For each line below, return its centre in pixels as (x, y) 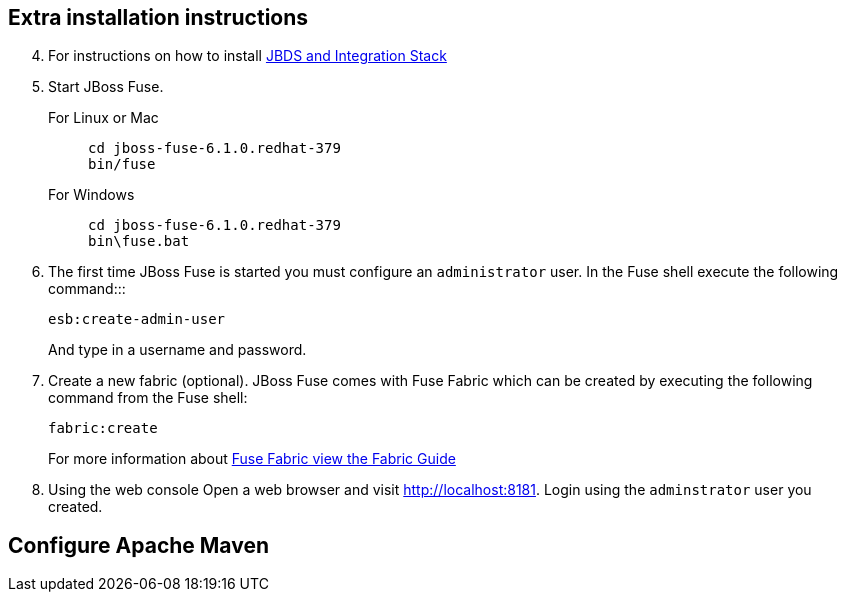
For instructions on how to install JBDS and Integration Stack (247, 56)
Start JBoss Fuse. (106, 87)
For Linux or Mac (103, 118)
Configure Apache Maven (138, 545)
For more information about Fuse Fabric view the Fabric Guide (252, 459)
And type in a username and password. (177, 350)
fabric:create (103, 428)
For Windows (91, 195)
